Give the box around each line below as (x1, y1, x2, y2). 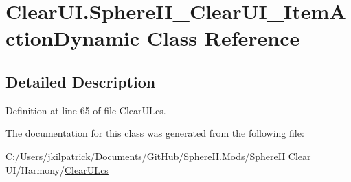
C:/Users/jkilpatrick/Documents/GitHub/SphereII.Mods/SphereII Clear (5, 148, 311, 163)
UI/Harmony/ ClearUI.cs (5, 162, 109, 177)
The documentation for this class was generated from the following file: (5, 126, 304, 140)
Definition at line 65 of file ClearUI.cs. (5, 103, 166, 117)
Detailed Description (5, 70, 156, 92)
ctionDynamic (5, 24, 140, 52)
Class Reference (146, 24, 300, 52)
